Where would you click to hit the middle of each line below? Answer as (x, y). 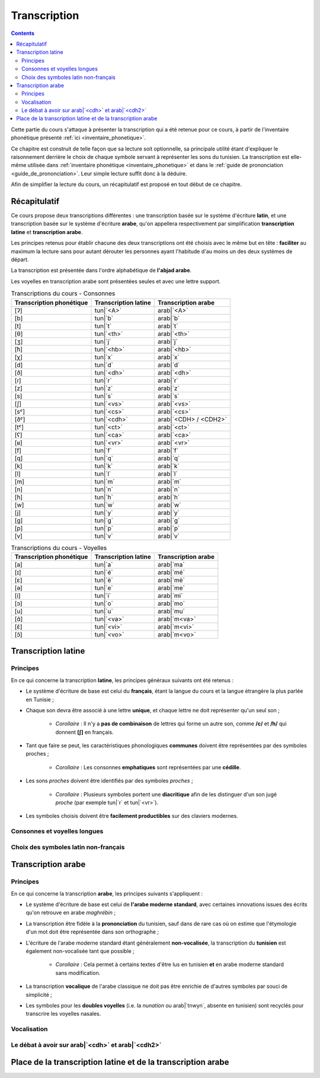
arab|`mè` (171, 580)
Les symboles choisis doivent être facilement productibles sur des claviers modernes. (132, 816)
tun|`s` (104, 396)
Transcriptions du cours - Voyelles (59, 548)
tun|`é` (104, 572)
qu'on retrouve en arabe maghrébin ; (71, 913)
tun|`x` (104, 357)
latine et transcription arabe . (47, 232)
